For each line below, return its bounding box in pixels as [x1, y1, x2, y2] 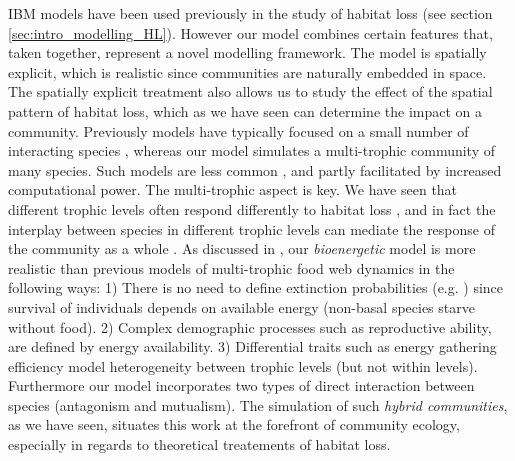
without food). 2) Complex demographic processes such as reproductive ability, [8, 316, 492, 337]
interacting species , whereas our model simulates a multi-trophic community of [8, 140, 496, 161]
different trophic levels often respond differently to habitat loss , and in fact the [8, 198, 496, 219]
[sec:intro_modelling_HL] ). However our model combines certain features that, [8, 22, 493, 43]
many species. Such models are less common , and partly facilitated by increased [8, 159, 502, 180]
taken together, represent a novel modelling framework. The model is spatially [8, 42, 487, 63]
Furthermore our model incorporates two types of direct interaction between [8, 375, 475, 396]
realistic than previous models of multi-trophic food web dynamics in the [8, 257, 455, 278]
